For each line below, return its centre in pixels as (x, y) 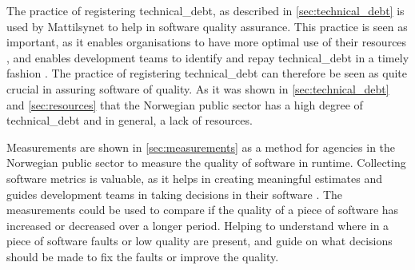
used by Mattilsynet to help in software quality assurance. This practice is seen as (207, 26)
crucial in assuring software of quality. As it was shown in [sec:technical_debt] (198, 88)
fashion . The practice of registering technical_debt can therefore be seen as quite (207, 73)
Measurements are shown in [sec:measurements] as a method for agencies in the (201, 147)
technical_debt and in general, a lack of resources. (130, 120)
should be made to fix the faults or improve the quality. (143, 256)
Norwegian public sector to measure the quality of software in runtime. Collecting (206, 163)
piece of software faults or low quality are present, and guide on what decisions (200, 241)
